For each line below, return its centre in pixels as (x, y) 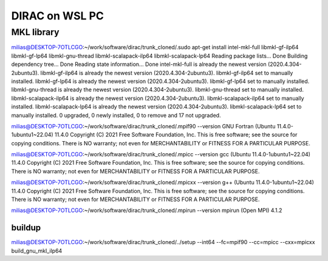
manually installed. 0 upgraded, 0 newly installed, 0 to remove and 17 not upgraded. (116, 115)
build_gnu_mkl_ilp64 (37, 251)
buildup (26, 228)
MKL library (35, 32)
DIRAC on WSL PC (58, 16)
